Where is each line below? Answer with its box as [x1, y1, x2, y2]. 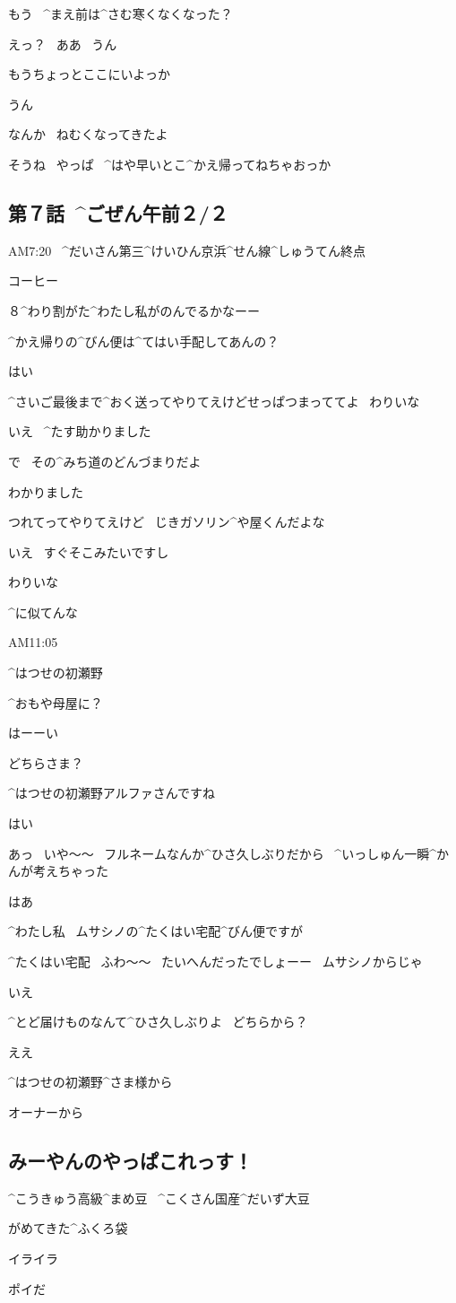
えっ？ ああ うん [8, 34, 117, 53]
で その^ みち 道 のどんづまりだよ [8, 451, 202, 470]
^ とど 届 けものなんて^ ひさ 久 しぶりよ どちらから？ [8, 1012, 308, 1031]
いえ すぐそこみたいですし [8, 542, 169, 561]
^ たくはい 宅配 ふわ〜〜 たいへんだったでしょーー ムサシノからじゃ [8, 952, 423, 971]
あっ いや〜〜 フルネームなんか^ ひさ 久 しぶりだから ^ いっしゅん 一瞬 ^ [8, 844, 436, 862]
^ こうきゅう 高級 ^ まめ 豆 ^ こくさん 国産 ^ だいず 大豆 [8, 1188, 310, 1207]
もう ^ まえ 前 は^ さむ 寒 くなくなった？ [8, 4, 233, 22]
